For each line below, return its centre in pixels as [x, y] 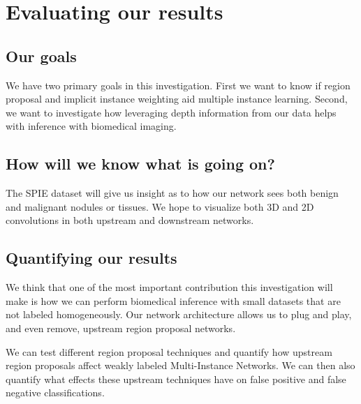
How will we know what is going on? [140, 164]
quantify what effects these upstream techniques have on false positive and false [176, 379]
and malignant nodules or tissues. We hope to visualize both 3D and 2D [160, 206]
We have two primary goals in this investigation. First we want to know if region [178, 85]
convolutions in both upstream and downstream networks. [130, 220]
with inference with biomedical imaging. [91, 126]
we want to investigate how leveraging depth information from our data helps [171, 112]
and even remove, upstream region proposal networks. [121, 328]
